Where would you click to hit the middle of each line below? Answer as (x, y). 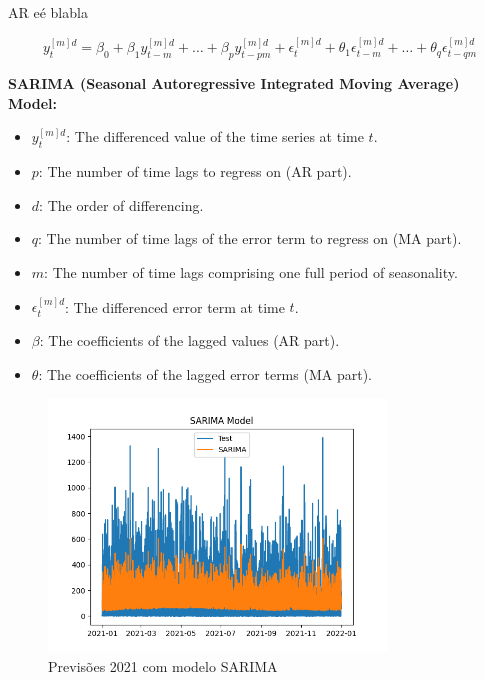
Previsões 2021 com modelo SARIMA (163, 666)
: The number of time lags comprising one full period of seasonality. (251, 271)
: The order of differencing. (121, 204)
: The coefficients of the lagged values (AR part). (189, 339)
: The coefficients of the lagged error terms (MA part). (205, 373)
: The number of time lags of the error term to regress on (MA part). (250, 238)
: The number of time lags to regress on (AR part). (195, 171)
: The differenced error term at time (175, 306)
